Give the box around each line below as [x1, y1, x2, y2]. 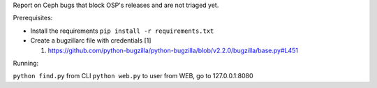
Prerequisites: [13, 14, 53, 22]
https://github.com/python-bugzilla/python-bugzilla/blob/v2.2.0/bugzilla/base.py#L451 [47, 46, 299, 54]
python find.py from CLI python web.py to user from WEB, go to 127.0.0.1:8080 [13, 72, 254, 80]
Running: [13, 59, 39, 67]
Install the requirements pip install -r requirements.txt [30, 27, 214, 35]
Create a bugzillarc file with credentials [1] [30, 36, 151, 45]
